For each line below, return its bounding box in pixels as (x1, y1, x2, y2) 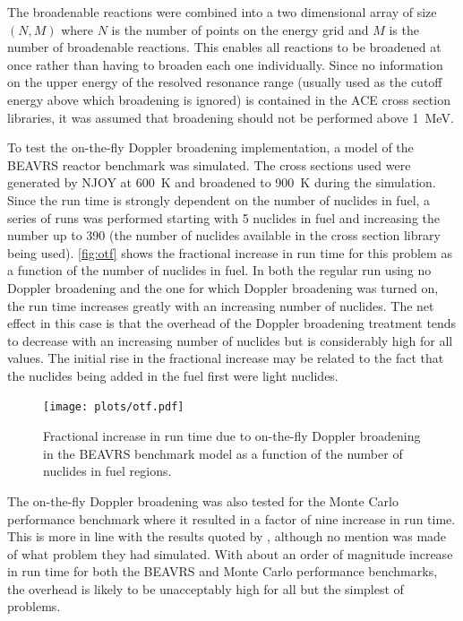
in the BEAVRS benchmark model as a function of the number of (43, 444, 403, 462)
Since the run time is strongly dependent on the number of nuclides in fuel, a (7, 190, 431, 209)
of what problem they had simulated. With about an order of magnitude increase (7, 544, 453, 563)
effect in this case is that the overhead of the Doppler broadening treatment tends (7, 314, 457, 332)
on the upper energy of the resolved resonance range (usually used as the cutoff (7, 73, 442, 91)
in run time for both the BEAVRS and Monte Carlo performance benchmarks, (7, 562, 438, 581)
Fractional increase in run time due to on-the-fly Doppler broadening (43, 427, 421, 445)
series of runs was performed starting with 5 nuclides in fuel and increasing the (7, 208, 440, 227)
